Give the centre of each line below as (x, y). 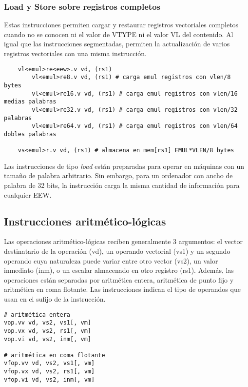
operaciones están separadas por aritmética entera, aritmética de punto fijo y (119, 279)
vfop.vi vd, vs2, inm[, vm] (49, 379)
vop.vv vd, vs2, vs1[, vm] (48, 323)
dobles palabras (30, 134)
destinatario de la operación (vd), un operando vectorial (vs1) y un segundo (117, 251)
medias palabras (30, 102)
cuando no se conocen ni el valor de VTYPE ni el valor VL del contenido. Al (119, 34)
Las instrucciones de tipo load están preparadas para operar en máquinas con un (124, 166)
